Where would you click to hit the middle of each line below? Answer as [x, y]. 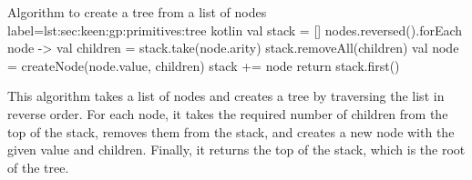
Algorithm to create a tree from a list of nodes [137, 12]
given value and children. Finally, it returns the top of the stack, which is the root [236, 150]
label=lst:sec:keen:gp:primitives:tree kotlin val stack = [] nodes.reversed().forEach [235, 30]
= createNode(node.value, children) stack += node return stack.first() [204, 65]
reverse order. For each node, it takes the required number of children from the [228, 113]
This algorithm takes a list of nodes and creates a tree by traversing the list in [226, 96]
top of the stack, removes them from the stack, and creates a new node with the [231, 131]
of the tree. [38, 167]
